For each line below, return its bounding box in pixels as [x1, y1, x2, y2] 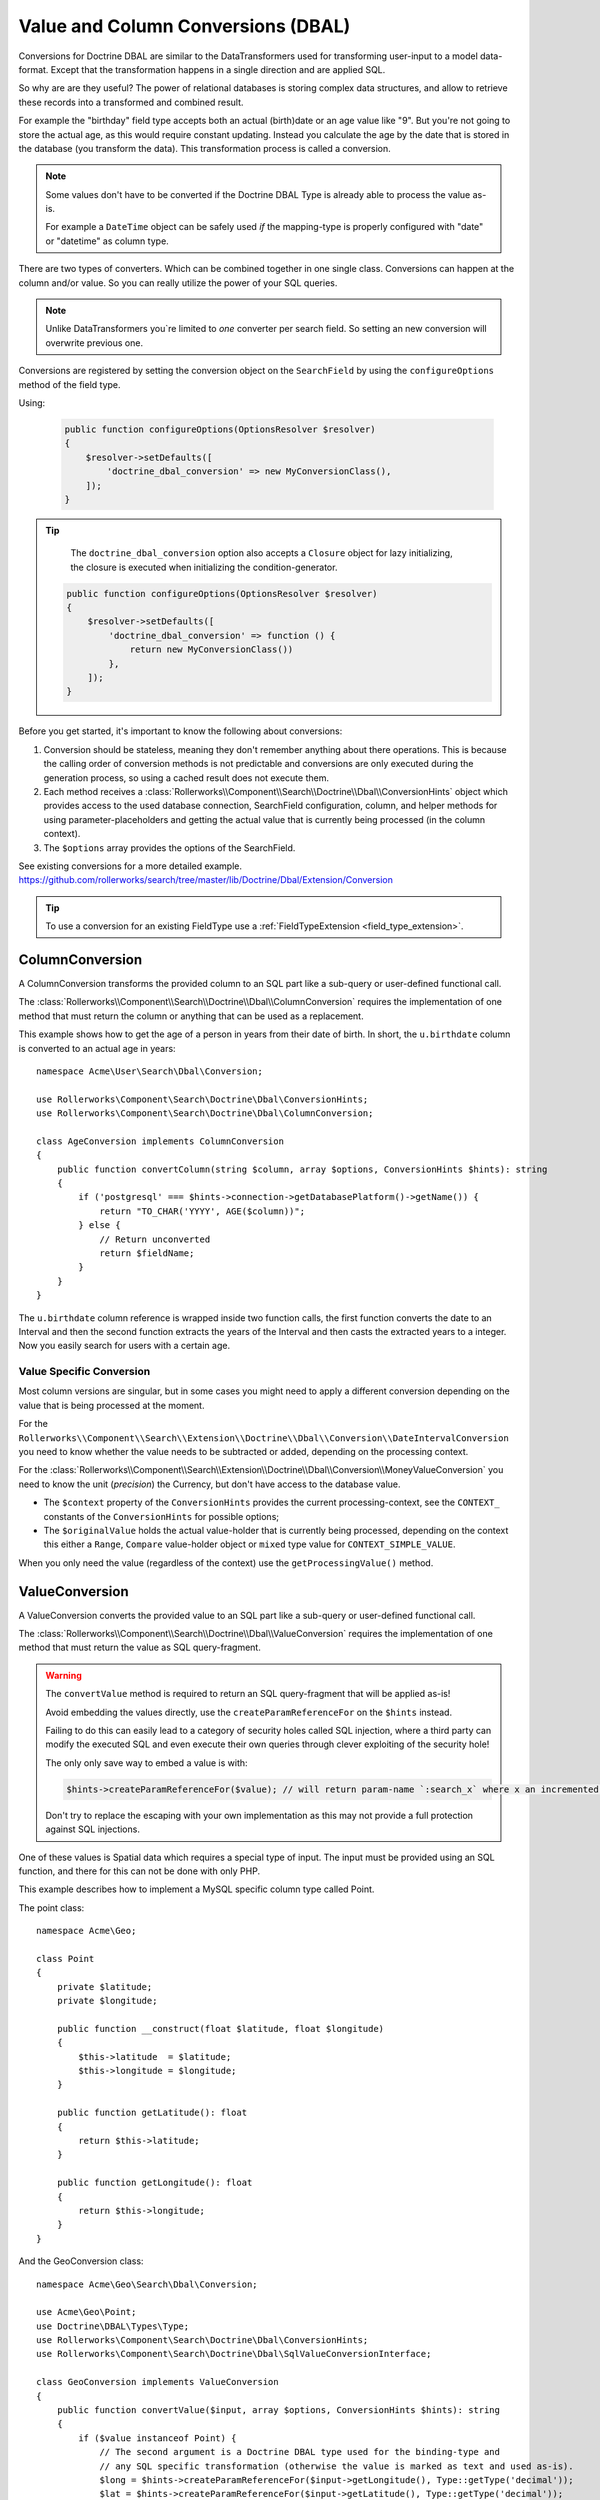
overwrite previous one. [45, 336, 144, 349]
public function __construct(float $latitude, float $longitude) [56, 2023, 385, 2034]
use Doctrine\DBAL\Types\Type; [36, 2320, 190, 2332]
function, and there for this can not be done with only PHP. [18, 1865, 260, 1877]
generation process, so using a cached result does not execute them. [43, 771, 330, 784]
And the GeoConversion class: [18, 2255, 144, 2267]
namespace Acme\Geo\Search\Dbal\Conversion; [36, 2278, 259, 2290]
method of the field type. [18, 378, 121, 390]
